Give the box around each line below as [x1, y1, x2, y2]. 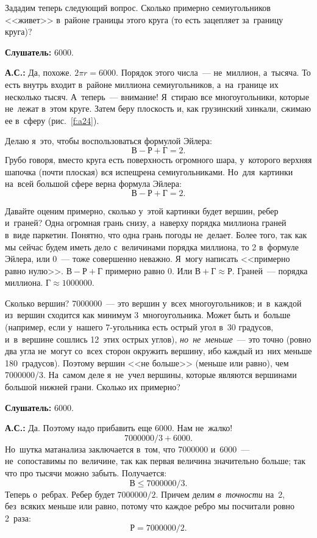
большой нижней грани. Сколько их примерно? [5, 380, 180, 393]
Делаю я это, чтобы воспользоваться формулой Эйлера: [5, 134, 212, 147]
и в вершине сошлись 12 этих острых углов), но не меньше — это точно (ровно [5, 332, 312, 345]
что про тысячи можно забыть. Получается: [5, 467, 167, 479]
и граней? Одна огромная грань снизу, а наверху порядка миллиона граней [5, 216, 287, 229]
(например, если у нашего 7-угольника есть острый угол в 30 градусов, [5, 321, 274, 333]
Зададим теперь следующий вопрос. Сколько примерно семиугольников [5, 1, 271, 13]
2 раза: [5, 511, 31, 524]
